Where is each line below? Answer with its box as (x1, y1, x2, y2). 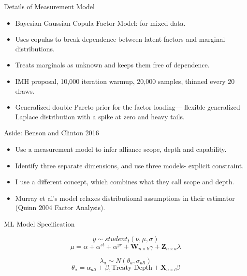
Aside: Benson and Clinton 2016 (4, 128, 99, 138)
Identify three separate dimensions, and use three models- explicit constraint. (15, 160, 244, 170)
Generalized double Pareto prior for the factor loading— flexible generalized (15, 102, 240, 112)
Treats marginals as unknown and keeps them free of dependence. (15, 60, 210, 70)
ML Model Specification (4, 218, 75, 228)
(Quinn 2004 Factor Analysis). (15, 202, 105, 212)
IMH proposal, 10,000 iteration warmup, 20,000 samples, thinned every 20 (15, 76, 235, 86)
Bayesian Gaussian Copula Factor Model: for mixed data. (15, 17, 186, 28)
